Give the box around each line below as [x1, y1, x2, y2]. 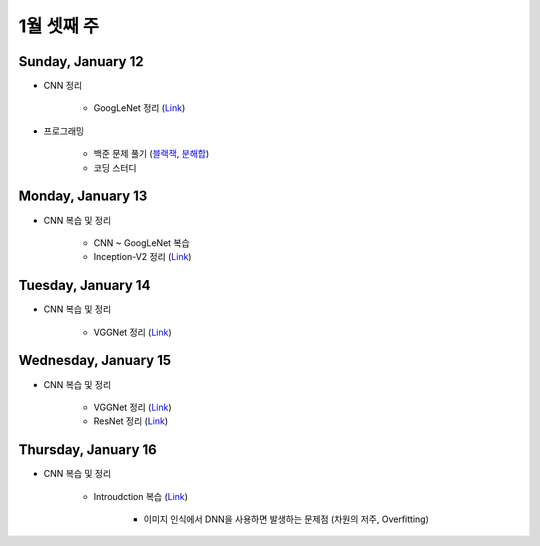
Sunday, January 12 [18, 53, 144, 70]
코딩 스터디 [93, 161, 137, 174]
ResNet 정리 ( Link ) [93, 415, 169, 427]
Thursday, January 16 [18, 441, 157, 459]
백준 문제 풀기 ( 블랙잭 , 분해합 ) [93, 148, 210, 160]
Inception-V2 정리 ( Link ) [93, 251, 192, 263]
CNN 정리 [43, 80, 83, 92]
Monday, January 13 [18, 188, 148, 205]
